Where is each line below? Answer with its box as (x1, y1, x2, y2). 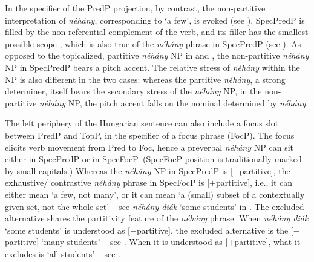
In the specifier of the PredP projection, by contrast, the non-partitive (5, 2, 266, 14)
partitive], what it (234, 235, 301, 248)
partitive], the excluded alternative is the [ (136, 223, 293, 236)
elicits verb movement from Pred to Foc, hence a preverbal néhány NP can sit (5, 140, 294, 153)
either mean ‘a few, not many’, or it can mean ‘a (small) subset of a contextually (5, 188, 305, 200)
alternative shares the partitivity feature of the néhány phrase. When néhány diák (5, 212, 309, 224)
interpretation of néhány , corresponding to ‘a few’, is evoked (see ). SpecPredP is (5, 13, 305, 26)
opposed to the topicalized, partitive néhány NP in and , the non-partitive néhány (5, 49, 309, 62)
